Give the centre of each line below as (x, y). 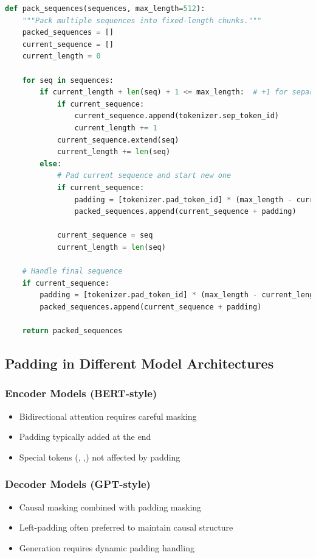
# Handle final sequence (72, 271)
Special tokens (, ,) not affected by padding (100, 457)
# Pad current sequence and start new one (144, 176)
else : (51, 164)
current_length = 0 (61, 56)
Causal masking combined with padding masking (110, 507)
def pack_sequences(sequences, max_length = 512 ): (105, 9)
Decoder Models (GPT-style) (78, 484)
